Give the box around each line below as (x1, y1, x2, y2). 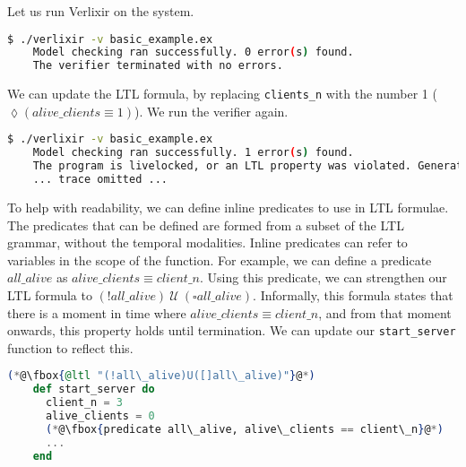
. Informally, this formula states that (253, 285, 453, 304)
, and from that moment (318, 303, 452, 322)
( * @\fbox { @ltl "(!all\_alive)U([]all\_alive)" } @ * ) (7, 369, 315, 383)
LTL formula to (7, 285, 92, 304)
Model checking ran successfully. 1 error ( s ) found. (32, 146, 354, 160)
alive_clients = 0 (45, 410, 155, 422)
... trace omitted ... (32, 173, 168, 186)
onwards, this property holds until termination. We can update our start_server (7, 321, 456, 340)
